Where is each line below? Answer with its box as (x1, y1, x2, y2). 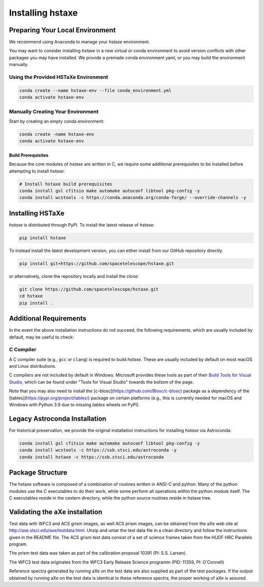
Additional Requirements (9, 315, 87, 323)
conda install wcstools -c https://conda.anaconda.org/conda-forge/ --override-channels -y (19, 195, 246, 201)
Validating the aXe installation (9, 508, 103, 516)
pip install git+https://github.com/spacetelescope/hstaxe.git (19, 261, 175, 266)
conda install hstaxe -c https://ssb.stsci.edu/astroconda (19, 454, 164, 460)
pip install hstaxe (19, 235, 66, 241)
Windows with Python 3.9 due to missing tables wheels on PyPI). (9, 402, 140, 407)
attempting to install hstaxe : (9, 168, 65, 174)
